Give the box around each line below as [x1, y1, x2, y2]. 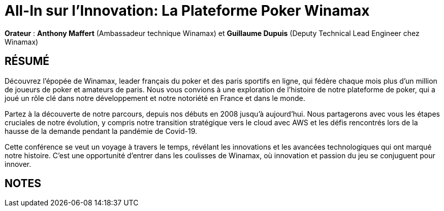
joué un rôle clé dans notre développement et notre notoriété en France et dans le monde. [5, 93, 305, 102]
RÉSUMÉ [5, 55, 49, 68]
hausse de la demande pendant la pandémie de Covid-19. [5, 126, 198, 135]
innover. [5, 159, 31, 168]
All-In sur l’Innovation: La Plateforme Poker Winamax [5, 2, 370, 19]
